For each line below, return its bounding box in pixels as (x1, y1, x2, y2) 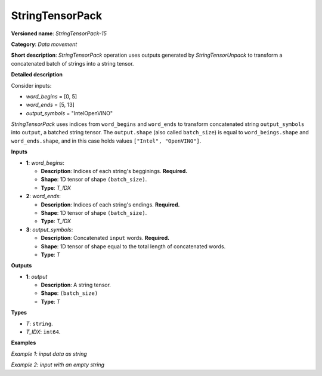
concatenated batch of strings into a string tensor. (11, 60, 134, 67)
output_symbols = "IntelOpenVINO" (26, 109, 113, 116)
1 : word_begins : (26, 159, 65, 167)
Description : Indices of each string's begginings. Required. (41, 168, 188, 175)
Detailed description (11, 71, 63, 78)
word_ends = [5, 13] (26, 101, 75, 109)
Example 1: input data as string (11, 350, 88, 357)
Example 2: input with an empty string (11, 361, 104, 368)
